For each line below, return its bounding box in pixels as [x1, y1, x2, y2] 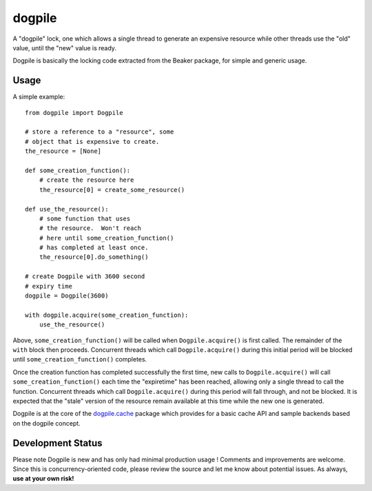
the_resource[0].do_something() [39, 253, 149, 261]
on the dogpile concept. [12, 419, 81, 427]
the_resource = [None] [25, 147, 102, 155]
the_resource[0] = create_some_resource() [39, 186, 185, 194]
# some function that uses [39, 214, 131, 222]
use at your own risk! [12, 474, 74, 483]
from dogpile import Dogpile [25, 109, 123, 116]
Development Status [12, 437, 103, 449]
